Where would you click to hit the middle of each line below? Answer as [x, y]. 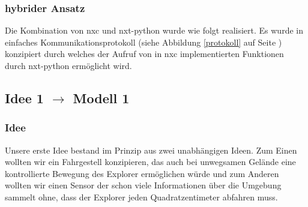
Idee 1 [24, 97]
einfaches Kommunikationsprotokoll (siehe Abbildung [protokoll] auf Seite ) [143, 42]
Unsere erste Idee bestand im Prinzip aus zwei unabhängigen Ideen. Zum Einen [151, 150]
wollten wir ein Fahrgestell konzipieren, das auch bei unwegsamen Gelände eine [150, 162]
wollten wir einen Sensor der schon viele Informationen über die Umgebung [143, 185]
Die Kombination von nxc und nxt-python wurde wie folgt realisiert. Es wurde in [154, 30]
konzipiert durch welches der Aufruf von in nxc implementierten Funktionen [144, 54]
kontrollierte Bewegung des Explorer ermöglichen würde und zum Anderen [142, 173]
